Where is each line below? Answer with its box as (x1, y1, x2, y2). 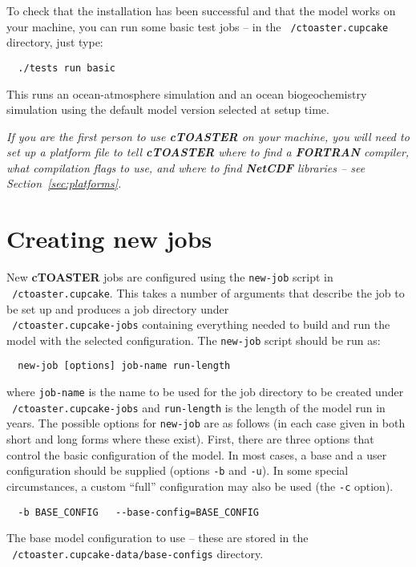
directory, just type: (6, 34, 103, 51)
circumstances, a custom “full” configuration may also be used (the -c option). (6, 477, 394, 494)
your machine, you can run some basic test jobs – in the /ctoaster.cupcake (6, 18, 389, 34)
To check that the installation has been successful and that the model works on (6, 2, 396, 18)
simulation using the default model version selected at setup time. (6, 101, 329, 118)
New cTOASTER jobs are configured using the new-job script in (6, 269, 333, 286)
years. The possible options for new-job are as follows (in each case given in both (6, 415, 406, 431)
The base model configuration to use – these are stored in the (6, 529, 309, 546)
